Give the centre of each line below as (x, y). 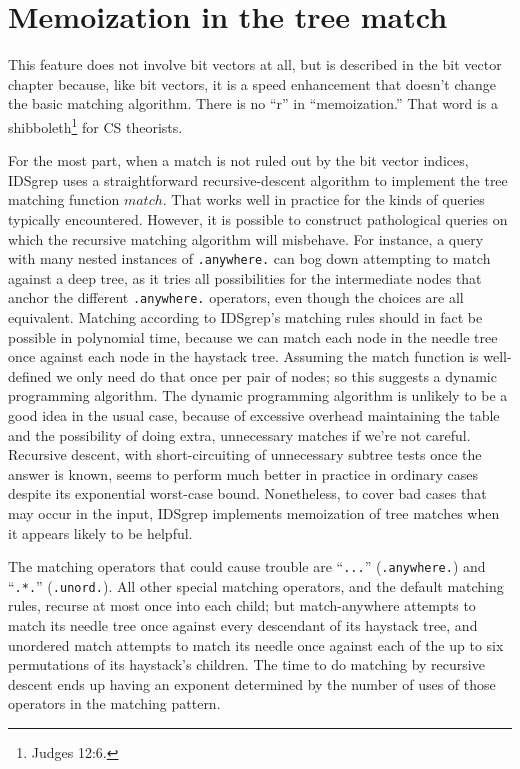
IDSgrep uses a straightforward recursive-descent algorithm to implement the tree (258, 179)
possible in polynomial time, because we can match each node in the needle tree (253, 336)
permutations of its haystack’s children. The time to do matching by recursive (246, 664)
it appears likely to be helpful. (100, 532)
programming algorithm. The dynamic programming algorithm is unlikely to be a (258, 395)
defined (30, 375)
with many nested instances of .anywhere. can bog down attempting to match (249, 258)
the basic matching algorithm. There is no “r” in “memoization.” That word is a (253, 103)
